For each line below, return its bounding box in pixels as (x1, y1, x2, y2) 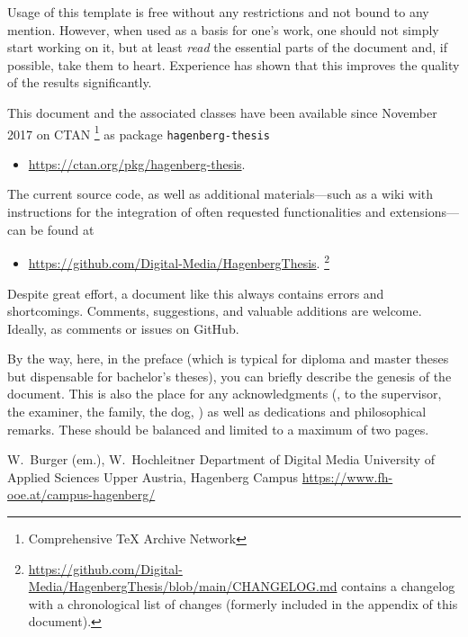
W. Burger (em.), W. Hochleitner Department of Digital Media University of (7, 450, 435, 469)
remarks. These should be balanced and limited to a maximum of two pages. (7, 419, 429, 438)
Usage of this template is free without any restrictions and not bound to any (7, 3, 429, 21)
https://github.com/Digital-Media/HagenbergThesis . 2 (28, 251, 329, 272)
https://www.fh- (301, 467, 393, 486)
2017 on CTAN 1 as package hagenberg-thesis (7, 121, 270, 143)
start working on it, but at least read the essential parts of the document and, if (7, 38, 447, 57)
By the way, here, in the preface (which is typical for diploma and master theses (7, 349, 449, 368)
